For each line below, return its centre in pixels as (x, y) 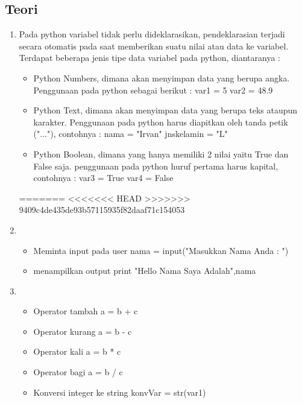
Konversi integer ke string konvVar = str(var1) (120, 392)
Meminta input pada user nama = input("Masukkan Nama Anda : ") (161, 250)
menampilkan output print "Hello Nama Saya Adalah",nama (145, 271)
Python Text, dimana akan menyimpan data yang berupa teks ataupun (165, 110)
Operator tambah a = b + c (86, 311)
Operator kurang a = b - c (83, 331)
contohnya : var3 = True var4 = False (103, 178)
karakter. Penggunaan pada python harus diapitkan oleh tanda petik (161, 122)
